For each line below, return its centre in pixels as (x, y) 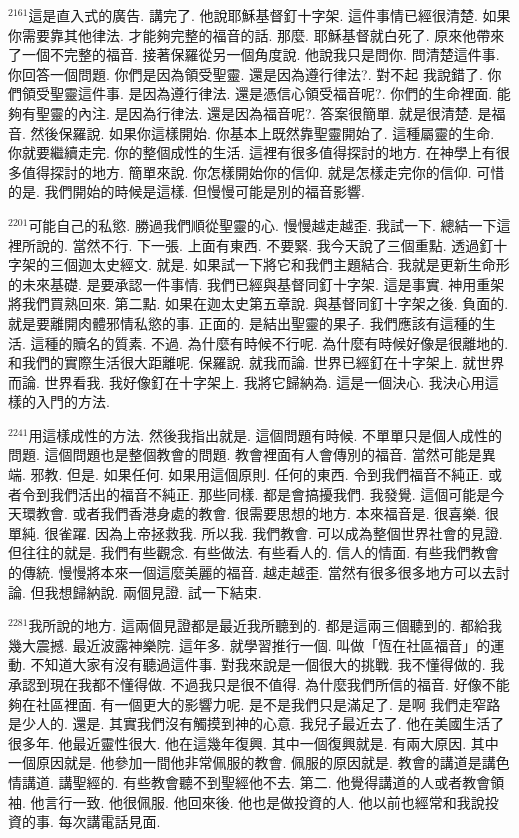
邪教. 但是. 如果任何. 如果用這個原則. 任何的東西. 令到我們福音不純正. (257, 474)
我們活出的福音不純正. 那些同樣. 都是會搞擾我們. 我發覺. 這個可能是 (270, 493)
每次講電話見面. (109, 821)
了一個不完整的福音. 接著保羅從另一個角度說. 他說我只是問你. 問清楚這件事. (254, 54)
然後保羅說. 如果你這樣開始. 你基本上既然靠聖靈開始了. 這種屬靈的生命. (262, 132)
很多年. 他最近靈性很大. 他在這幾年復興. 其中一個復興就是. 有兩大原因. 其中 (253, 742)
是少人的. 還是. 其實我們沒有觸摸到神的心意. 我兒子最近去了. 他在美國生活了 (256, 723)
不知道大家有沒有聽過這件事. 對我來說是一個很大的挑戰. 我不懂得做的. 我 (267, 664)
